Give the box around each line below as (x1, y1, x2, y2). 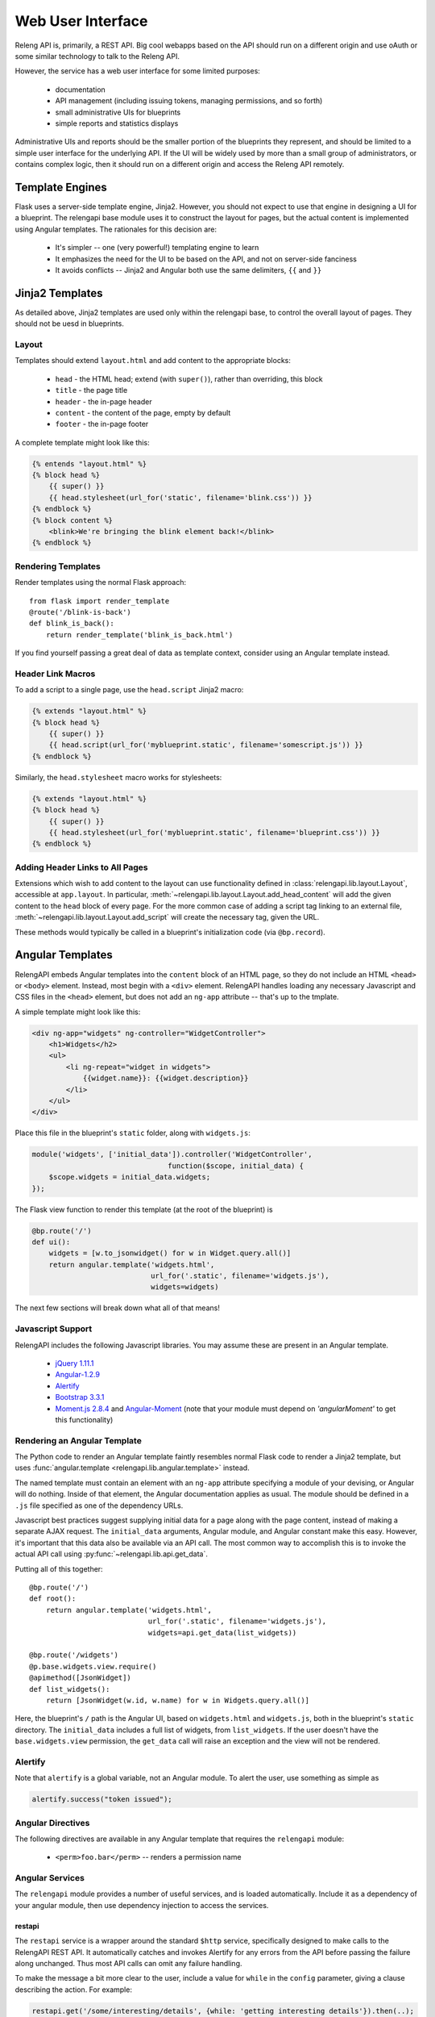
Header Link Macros (14, 668, 96, 679)
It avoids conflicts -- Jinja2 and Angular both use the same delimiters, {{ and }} (55, 265, 322, 274)
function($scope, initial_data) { (168, 1161, 304, 1170)
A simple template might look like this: (14, 1007, 141, 1017)
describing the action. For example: (14, 1985, 133, 1994)
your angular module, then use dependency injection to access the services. (14, 1900, 269, 1910)
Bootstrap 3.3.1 (55, 1393, 105, 1402)
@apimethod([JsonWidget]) (29, 1673, 132, 1682)
